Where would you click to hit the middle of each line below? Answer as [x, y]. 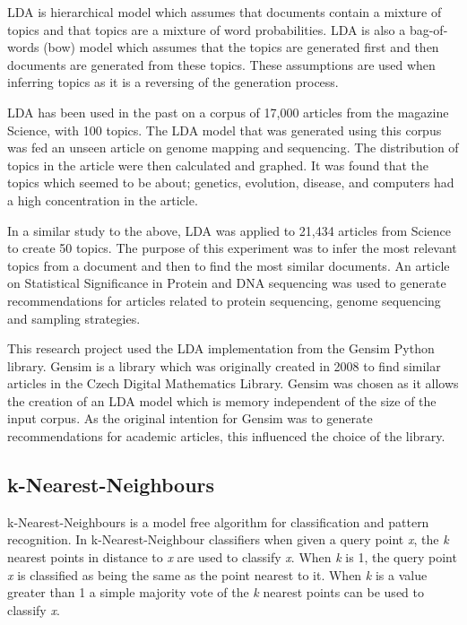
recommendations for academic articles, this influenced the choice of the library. [226, 436]
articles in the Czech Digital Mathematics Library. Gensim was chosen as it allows [233, 383]
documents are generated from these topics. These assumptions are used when [221, 64]
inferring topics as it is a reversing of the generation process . [173, 82]
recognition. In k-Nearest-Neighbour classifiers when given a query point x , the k [228, 539]
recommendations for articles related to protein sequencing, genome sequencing [224, 300]
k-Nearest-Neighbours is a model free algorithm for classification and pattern [218, 521]
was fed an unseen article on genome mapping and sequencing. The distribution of [233, 148]
